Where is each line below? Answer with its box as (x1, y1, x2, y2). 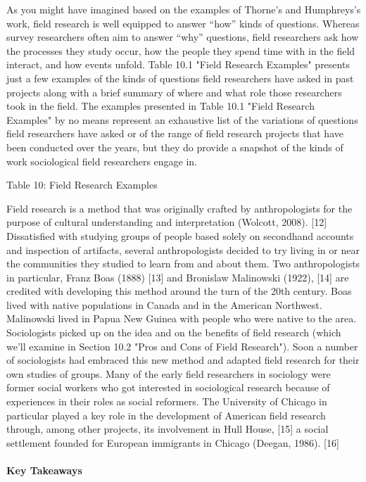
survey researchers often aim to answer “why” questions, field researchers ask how (6, 30, 359, 44)
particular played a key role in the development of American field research (6, 407, 326, 422)
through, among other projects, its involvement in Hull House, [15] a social (6, 421, 329, 436)
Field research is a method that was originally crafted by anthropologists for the (6, 201, 353, 215)
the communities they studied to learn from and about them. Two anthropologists (6, 256, 360, 271)
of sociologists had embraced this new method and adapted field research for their (6, 353, 360, 367)
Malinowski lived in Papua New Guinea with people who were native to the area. (6, 311, 357, 326)
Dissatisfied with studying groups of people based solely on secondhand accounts (6, 228, 354, 243)
